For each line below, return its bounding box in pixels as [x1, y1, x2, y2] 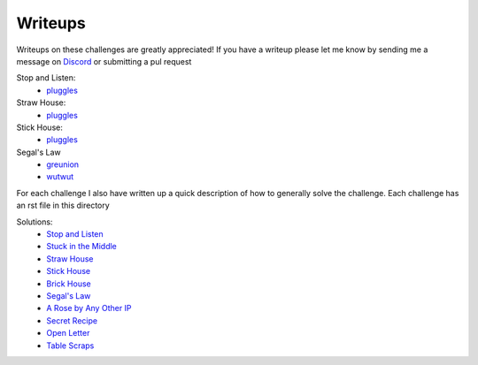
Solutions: [16, 217, 53, 227]
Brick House [46, 278, 92, 289]
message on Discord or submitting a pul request [16, 56, 192, 66]
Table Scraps [46, 340, 95, 351]
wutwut [46, 171, 74, 182]
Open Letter [46, 328, 90, 338]
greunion [46, 159, 80, 170]
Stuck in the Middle [46, 241, 117, 252]
